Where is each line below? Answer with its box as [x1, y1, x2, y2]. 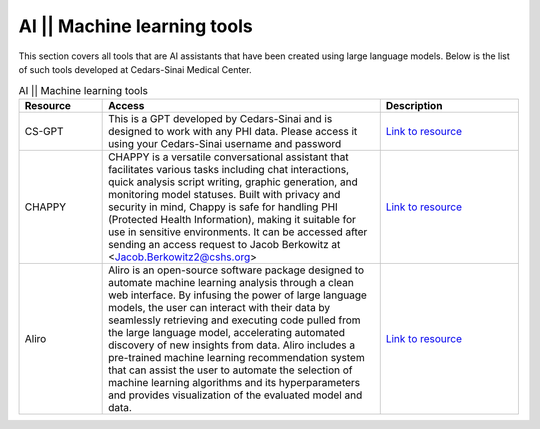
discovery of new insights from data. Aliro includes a [108, 338, 355, 352]
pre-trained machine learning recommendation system [108, 350, 365, 364]
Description [385, 98, 443, 112]
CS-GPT [24, 124, 64, 138]
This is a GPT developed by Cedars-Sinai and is [108, 111, 333, 125]
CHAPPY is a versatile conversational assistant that [108, 150, 349, 164]
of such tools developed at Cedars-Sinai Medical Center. [18, 63, 252, 75]
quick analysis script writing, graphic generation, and [108, 175, 359, 189]
